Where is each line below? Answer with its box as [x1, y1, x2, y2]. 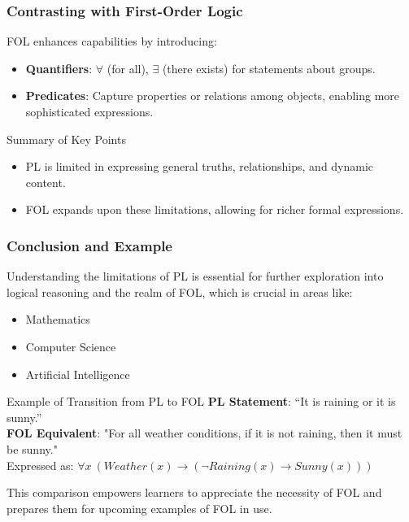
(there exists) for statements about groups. [162, 59, 376, 76]
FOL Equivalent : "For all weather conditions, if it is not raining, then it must [7, 424, 402, 442]
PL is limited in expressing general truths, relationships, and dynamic [25, 158, 374, 175]
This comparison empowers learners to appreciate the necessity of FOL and [7, 484, 382, 501]
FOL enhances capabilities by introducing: [7, 33, 217, 50]
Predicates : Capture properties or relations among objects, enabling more [25, 87, 400, 104]
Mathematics [25, 311, 90, 328]
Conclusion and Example [7, 235, 172, 255]
